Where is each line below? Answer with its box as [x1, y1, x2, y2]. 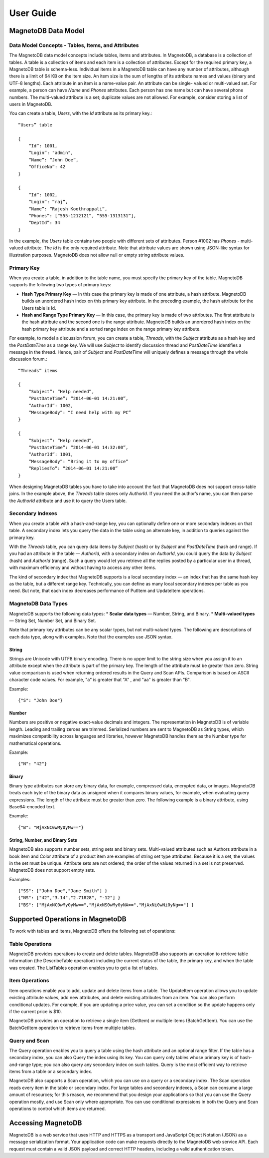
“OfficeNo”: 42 [28, 164, 66, 170]
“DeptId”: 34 [28, 220, 60, 226]
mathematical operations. [9, 740, 62, 746]
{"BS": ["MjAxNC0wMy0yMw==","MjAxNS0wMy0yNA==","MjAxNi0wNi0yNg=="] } [18, 902, 194, 908]
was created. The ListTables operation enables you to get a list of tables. [9, 965, 158, 971]
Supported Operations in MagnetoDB [9, 915, 127, 923]
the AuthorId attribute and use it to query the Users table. [9, 498, 127, 504]
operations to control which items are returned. [9, 1106, 106, 1112]
